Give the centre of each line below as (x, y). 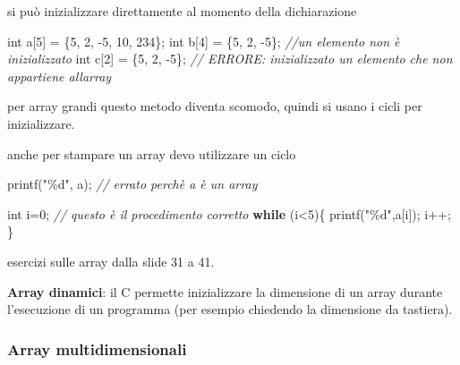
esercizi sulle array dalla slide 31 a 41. (111, 261)
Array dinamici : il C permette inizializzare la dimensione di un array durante (225, 291)
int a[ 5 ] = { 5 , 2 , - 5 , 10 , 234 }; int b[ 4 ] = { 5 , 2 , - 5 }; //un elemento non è (204, 41)
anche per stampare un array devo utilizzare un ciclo (152, 153)
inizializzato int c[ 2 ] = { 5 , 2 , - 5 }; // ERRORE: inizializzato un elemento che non (230, 59)
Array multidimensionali (97, 348)
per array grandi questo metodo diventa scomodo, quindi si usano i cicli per (215, 106)
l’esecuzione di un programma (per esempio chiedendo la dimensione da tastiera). (230, 309)
